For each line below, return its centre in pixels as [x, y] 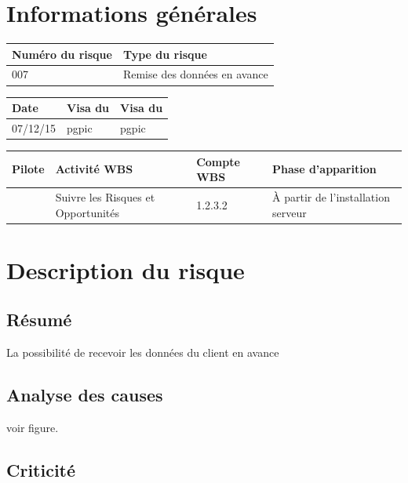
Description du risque [126, 269]
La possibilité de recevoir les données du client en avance [143, 352]
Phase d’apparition [324, 169]
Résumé [39, 320]
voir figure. [33, 427]
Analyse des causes [85, 395]
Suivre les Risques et [105, 196]
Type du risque [165, 54]
